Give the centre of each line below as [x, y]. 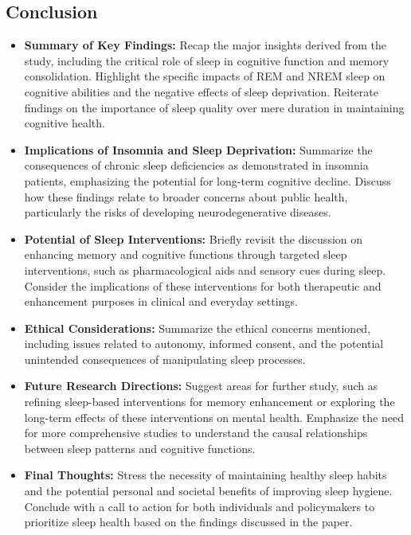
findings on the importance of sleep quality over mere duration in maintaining [214, 107]
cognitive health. [65, 123]
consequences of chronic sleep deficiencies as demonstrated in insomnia [196, 165]
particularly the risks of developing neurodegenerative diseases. [178, 212]
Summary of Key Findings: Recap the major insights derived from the [205, 45]
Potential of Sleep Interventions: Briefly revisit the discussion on [194, 238]
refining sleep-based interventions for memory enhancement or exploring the [209, 402]
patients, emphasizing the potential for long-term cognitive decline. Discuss [207, 180]
